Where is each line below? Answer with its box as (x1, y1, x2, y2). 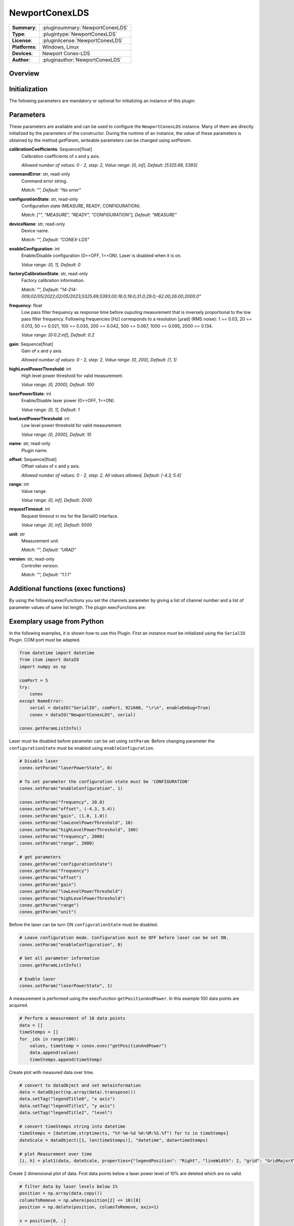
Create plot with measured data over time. (9, 1069, 94, 1075)
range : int (9, 481, 29, 487)
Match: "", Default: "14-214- (21, 286, 78, 292)
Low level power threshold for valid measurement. (21, 422, 122, 429)
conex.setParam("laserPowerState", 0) (19, 765, 113, 771)
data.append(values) (29, 1050, 79, 1055)
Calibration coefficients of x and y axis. (21, 153, 100, 159)
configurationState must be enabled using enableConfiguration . (9, 745, 154, 751)
